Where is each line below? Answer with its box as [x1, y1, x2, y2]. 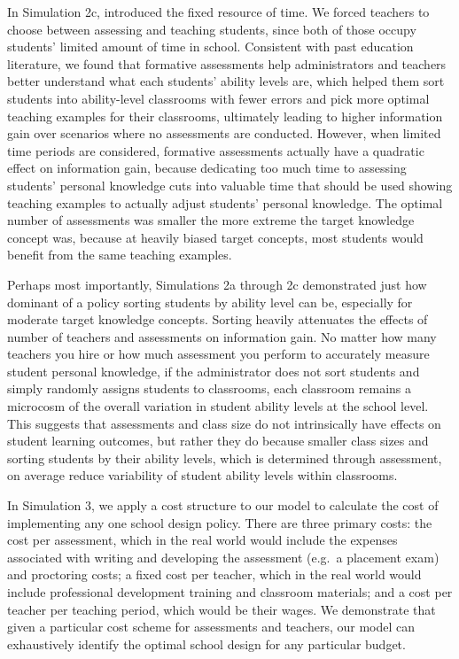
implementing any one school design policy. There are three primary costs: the [7, 513, 432, 531]
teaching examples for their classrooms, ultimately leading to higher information [7, 106, 443, 125]
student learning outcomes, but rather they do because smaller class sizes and [7, 431, 429, 450]
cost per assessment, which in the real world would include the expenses [7, 531, 398, 549]
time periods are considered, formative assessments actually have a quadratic [7, 141, 424, 159]
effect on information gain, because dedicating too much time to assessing [7, 159, 407, 177]
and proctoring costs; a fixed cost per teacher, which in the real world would [7, 565, 422, 584]
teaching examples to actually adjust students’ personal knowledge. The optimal [7, 193, 443, 212]
